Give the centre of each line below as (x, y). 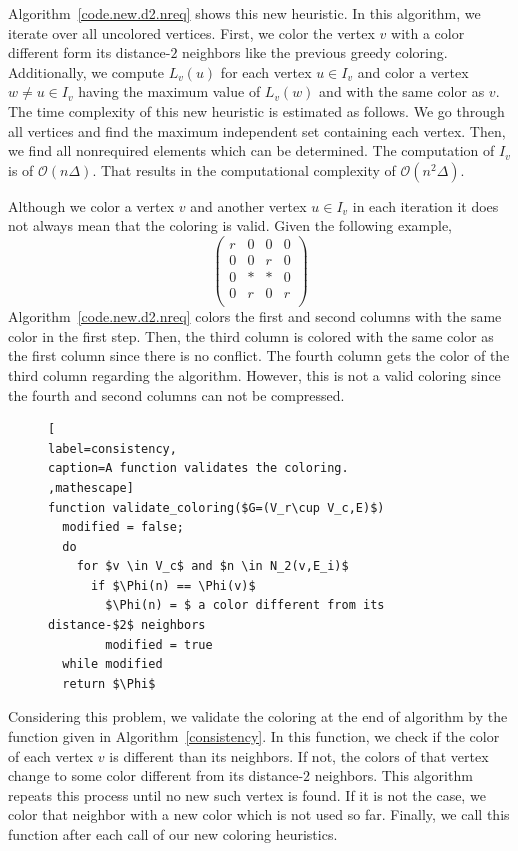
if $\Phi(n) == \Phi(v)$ (173, 585)
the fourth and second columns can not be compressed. (176, 394)
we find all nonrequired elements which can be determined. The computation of (251, 150)
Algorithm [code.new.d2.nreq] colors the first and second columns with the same (255, 316)
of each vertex (51, 755)
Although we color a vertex (91, 205)
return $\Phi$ (109, 683)
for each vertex (266, 71)
